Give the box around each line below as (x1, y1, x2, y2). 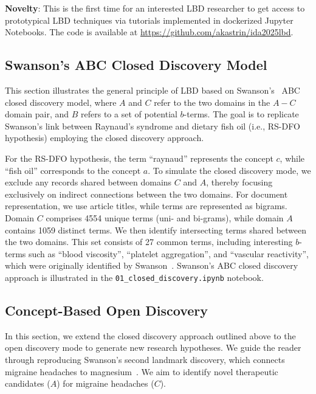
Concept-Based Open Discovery (5, 300, 208, 319)
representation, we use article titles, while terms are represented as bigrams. (5, 199, 287, 212)
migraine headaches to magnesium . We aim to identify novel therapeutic (5, 365, 278, 378)
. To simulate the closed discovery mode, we (148, 164, 311, 176)
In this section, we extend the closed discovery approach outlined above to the (5, 329, 296, 342)
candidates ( (5, 377, 50, 390)
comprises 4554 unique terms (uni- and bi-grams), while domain (46, 211, 284, 224)
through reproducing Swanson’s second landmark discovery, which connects (5, 353, 285, 365)
